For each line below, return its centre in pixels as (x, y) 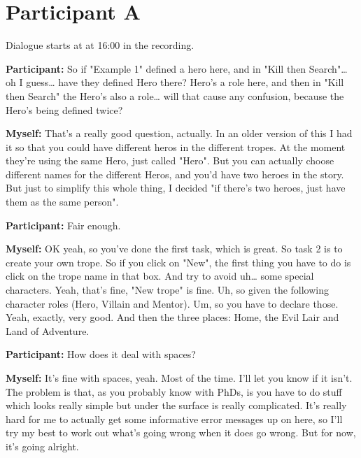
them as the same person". (62, 202)
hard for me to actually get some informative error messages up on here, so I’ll (174, 418)
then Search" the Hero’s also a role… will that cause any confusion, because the (175, 95)
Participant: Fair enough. (63, 225)
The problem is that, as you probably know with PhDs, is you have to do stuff (174, 391)
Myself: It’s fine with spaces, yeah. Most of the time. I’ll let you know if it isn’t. (179, 378)
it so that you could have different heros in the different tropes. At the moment (176, 146)
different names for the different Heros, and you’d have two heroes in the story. (175, 174)
